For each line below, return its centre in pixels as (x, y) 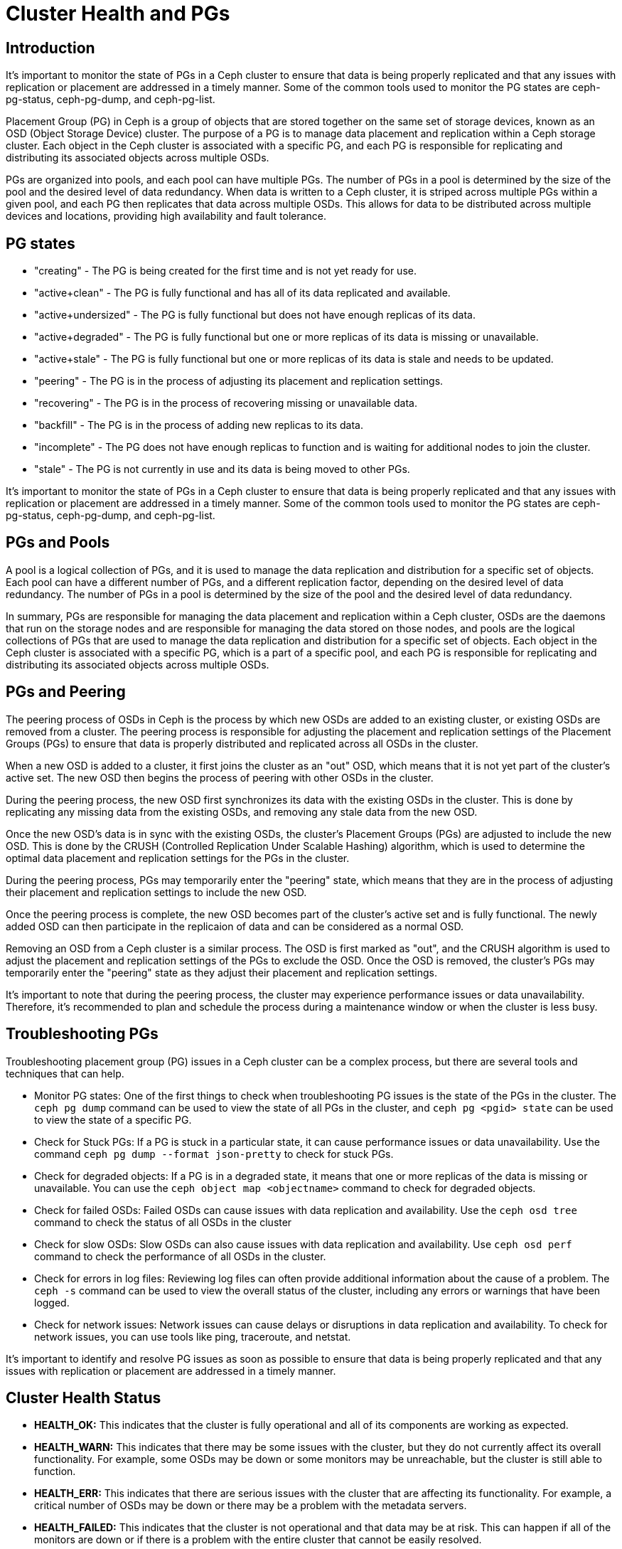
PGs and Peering (66, 692)
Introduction (50, 48)
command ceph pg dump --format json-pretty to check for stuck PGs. (214, 1154)
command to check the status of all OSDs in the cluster (163, 1222)
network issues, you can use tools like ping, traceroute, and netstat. (193, 1336)
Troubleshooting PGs (82, 1034)
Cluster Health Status (84, 1398)
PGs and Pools (58, 543)
